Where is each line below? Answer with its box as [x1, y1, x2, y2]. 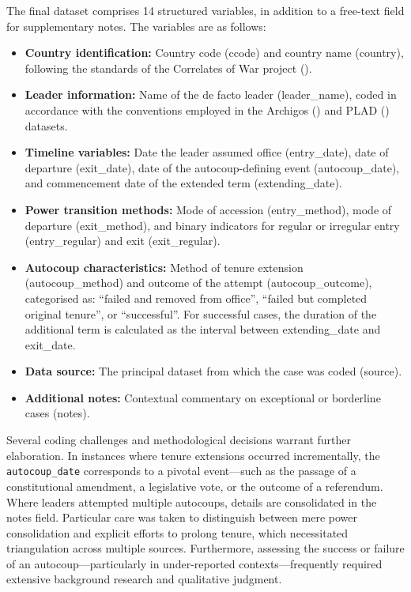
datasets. [25, 117, 68, 134]
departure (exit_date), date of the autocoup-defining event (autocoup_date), [25, 159, 400, 175]
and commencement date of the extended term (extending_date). [25, 175, 342, 191]
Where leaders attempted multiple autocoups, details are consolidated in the [6, 493, 377, 510]
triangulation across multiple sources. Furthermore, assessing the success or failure [6, 540, 405, 556]
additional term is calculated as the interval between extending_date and [25, 321, 381, 337]
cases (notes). [25, 405, 90, 421]
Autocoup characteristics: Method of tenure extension [25, 258, 304, 275]
